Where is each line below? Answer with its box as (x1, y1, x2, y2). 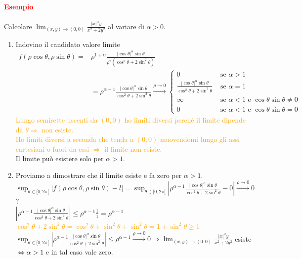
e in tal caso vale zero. (45, 247, 113, 257)
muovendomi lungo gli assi (160, 134, 240, 144)
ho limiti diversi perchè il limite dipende (124, 115, 246, 125)
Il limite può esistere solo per (15, 153, 104, 164)
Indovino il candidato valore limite (15, 39, 120, 49)
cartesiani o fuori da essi (15, 143, 89, 154)
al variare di (108, 21, 144, 31)
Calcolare (4, 21, 32, 31)
